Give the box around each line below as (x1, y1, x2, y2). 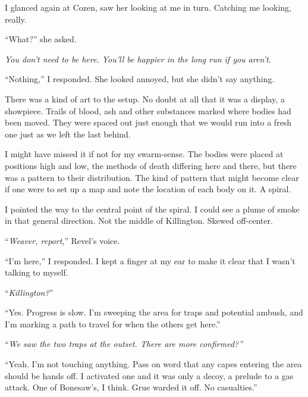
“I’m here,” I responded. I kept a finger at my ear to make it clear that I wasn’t (5, 254, 296, 267)
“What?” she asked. (5, 33, 77, 45)
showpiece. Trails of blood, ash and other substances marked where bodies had (5, 104, 291, 117)
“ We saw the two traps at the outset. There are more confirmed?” (5, 337, 243, 350)
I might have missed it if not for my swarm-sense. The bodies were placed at (5, 148, 284, 160)
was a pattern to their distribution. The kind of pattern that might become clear (5, 171, 299, 183)
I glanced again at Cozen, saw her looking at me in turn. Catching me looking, (5, 1, 291, 13)
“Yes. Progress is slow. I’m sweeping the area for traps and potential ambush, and (5, 306, 303, 318)
